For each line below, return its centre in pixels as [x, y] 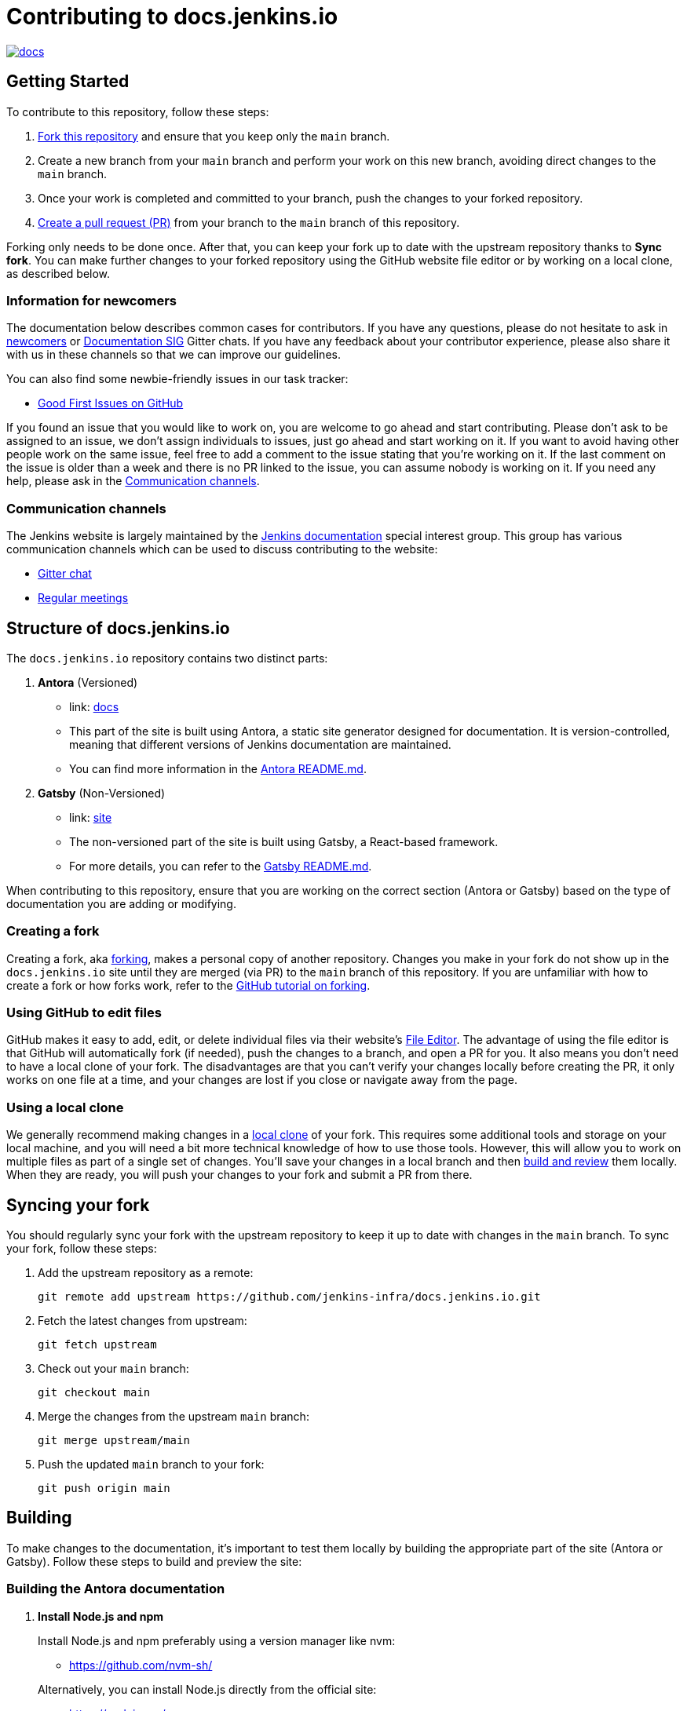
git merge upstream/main [114, 1441]
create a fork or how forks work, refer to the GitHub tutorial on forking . [188, 985]
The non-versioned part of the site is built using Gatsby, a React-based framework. [284, 841]
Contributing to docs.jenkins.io [172, 16]
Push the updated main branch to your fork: [151, 1465]
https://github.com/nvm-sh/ [141, 1665]
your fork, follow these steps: [82, 1249]
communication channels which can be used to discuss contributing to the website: [222, 549]
